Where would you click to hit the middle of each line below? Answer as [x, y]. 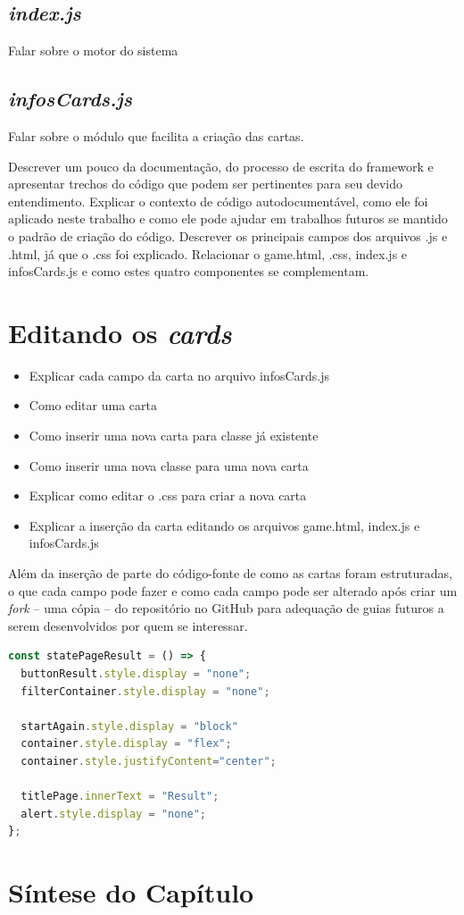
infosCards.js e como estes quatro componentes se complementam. [189, 271]
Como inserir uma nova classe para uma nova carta [169, 465]
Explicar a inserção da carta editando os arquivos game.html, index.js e [224, 525]
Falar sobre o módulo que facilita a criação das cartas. [156, 136]
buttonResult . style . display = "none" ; [136, 674]
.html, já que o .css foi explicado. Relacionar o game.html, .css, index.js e [208, 253]
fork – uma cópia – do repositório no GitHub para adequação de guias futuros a [226, 608]
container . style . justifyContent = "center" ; [149, 761]
